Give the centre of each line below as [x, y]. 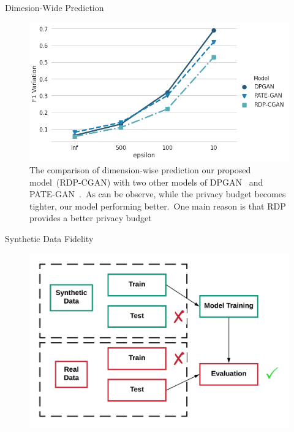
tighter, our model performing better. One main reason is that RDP [158, 206]
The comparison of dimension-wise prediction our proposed [140, 170]
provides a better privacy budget [91, 218]
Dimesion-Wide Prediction [55, 7]
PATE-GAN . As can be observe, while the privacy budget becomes [158, 194]
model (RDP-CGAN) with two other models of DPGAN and [146, 182]
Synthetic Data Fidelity [49, 239]
